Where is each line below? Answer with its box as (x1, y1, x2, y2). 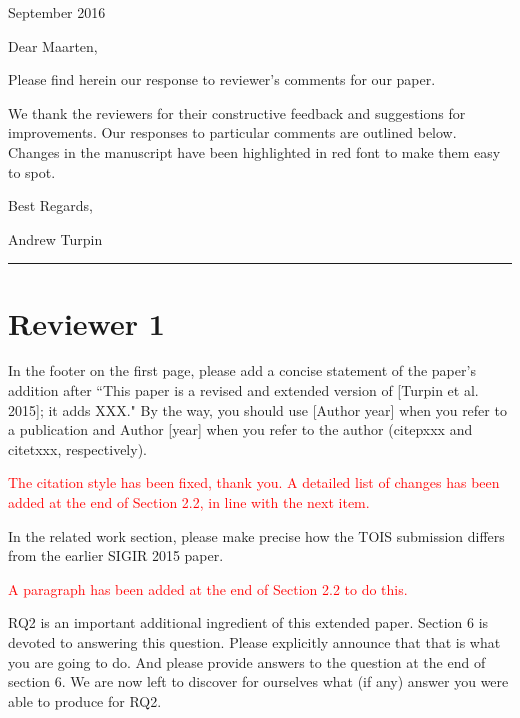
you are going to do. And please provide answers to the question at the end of (8, 651, 486, 672)
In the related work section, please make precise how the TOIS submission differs (8, 525, 505, 546)
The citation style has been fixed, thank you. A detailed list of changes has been (8, 472, 500, 493)
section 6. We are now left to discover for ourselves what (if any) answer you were (8, 671, 509, 692)
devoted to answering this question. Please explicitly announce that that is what (8, 632, 501, 652)
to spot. (8, 161, 56, 182)
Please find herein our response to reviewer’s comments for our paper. (8, 69, 436, 90)
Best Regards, (8, 195, 93, 216)
